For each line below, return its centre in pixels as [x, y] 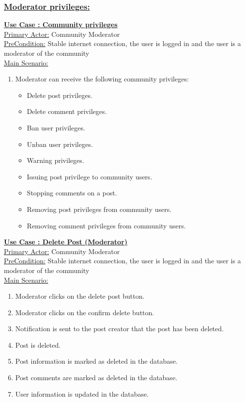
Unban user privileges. [60, 144]
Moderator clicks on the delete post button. [80, 296]
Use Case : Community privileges [61, 24]
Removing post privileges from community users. [99, 209]
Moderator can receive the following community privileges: [102, 79]
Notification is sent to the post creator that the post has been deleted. [119, 329]
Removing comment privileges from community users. [106, 225]
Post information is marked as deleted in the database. [96, 361]
